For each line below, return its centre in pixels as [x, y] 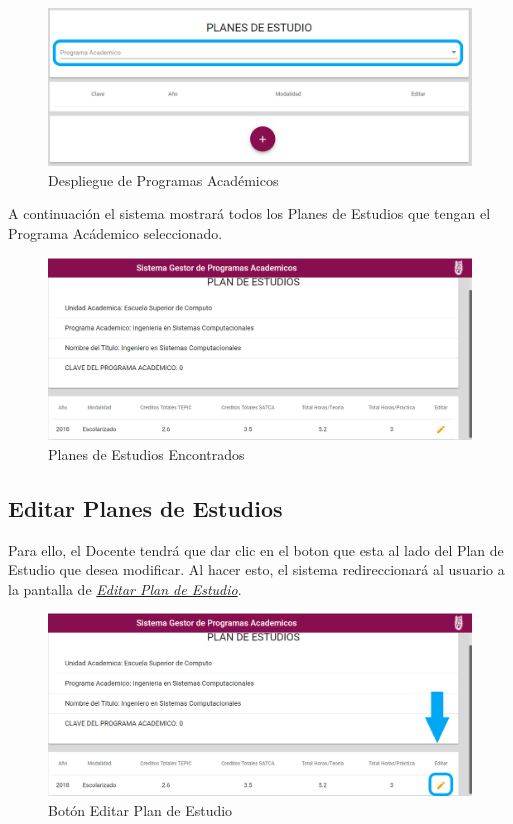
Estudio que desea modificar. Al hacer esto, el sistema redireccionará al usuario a [256, 569]
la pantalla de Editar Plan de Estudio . [125, 588]
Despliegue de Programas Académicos [163, 179]
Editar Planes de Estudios [145, 507]
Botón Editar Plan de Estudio [140, 809]
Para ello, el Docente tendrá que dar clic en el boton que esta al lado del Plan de [256, 549]
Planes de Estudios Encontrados [146, 453]
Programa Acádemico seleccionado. [115, 232]
